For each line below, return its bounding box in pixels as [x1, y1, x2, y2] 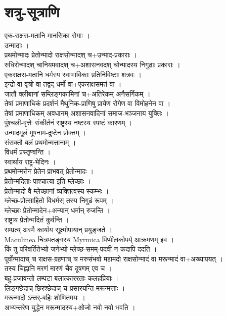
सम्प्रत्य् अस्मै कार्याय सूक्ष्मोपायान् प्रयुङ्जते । [4, 224, 113, 234]
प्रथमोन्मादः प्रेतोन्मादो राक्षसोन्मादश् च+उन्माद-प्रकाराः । [4, 50, 137, 60]
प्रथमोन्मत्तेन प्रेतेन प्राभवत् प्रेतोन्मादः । [4, 166, 94, 176]
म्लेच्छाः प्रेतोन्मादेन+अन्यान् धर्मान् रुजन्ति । [4, 205, 110, 215]
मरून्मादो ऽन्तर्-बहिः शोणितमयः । [4, 292, 86, 303]
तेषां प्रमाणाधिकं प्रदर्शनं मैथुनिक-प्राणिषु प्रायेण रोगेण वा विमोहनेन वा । [4, 98, 171, 108]
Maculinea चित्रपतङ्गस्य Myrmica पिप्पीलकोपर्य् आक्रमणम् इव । [4, 234, 174, 244]
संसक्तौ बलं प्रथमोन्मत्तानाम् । [4, 137, 76, 147]
